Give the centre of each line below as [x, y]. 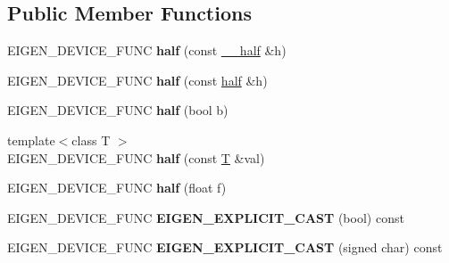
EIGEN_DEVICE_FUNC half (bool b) [118, 110]
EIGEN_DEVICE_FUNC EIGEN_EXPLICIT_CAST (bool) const [206, 217]
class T [91, 140]
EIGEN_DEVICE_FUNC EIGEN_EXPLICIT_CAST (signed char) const [225, 247]
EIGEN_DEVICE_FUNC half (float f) [117, 188]
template [31, 140]
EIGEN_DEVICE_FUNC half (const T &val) [136, 157]
